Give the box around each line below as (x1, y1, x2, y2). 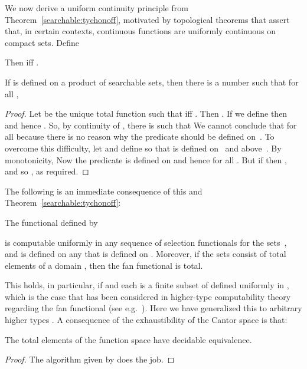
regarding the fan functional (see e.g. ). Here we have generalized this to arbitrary (5, 302, 302, 314)
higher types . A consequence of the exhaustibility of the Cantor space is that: (5, 314, 288, 326)
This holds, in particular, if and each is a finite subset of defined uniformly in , (5, 279, 289, 291)
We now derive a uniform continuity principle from (5, 2, 188, 14)
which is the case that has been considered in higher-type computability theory (5, 290, 291, 302)
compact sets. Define (5, 36, 79, 48)
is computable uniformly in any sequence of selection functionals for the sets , (5, 236, 287, 248)
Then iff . (5, 56, 39, 68)
